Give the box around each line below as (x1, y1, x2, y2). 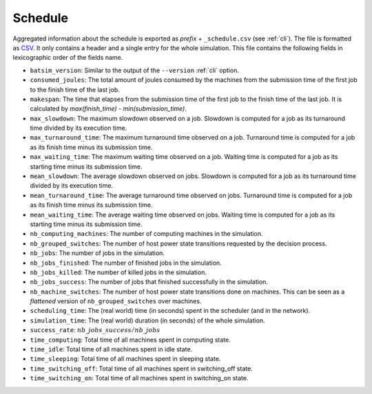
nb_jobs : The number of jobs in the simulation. (30, 249, 165, 257)
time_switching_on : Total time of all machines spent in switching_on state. (30, 374, 249, 382)
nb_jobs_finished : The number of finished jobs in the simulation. (30, 259, 222, 267)
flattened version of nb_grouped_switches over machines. (30, 297, 202, 305)
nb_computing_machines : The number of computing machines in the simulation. (30, 230, 263, 238)
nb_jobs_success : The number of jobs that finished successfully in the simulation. (30, 278, 269, 286)
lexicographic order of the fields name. (12, 54, 123, 62)
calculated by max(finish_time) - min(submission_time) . (30, 105, 187, 113)
